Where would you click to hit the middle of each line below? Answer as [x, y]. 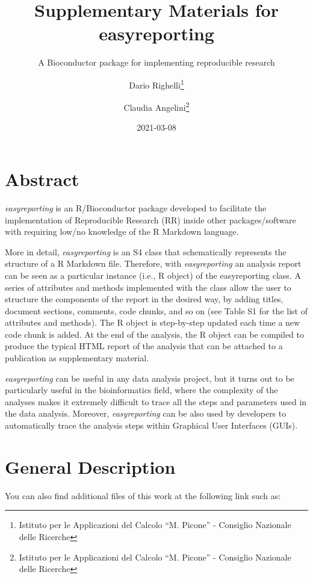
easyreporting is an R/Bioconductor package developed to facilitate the [136, 207]
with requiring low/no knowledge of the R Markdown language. [122, 232]
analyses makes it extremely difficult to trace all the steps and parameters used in [156, 401]
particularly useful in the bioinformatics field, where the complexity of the [141, 390]
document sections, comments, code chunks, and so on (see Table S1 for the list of [156, 310]
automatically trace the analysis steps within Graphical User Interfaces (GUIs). [151, 425]
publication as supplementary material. [77, 358]
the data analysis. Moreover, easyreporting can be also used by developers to [146, 413]
